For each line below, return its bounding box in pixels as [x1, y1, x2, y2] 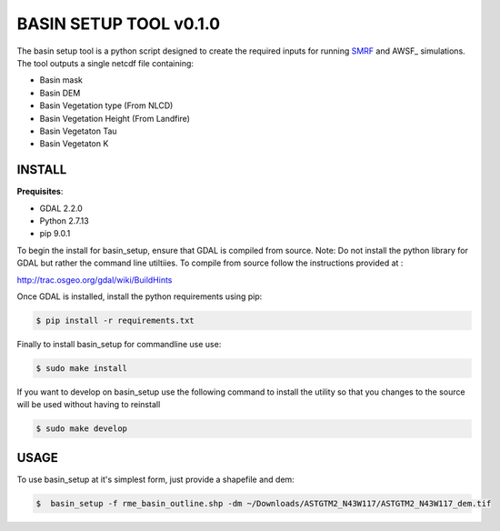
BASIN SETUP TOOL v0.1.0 [16, 14, 221, 34]
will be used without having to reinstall [16, 399, 161, 410]
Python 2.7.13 [39, 215, 90, 226]
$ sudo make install [35, 363, 127, 373]
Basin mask [39, 75, 84, 85]
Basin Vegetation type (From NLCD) [39, 100, 174, 111]
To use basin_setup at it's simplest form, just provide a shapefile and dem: [16, 474, 295, 485]
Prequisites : [16, 186, 64, 197]
